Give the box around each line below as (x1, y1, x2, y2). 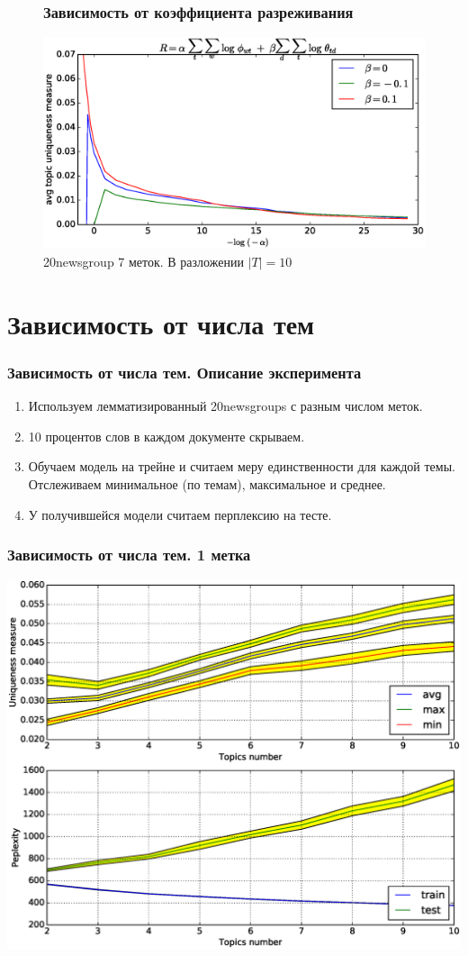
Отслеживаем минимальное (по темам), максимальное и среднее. (28, 474, 386, 493)
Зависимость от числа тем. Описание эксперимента (7, 360, 362, 383)
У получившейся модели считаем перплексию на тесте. (28, 505, 332, 524)
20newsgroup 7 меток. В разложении (43, 252, 244, 270)
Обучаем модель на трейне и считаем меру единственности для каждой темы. (28, 457, 455, 476)
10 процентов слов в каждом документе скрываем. (28, 426, 305, 445)
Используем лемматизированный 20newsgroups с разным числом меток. (28, 396, 423, 415)
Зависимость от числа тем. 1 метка (7, 543, 251, 566)
